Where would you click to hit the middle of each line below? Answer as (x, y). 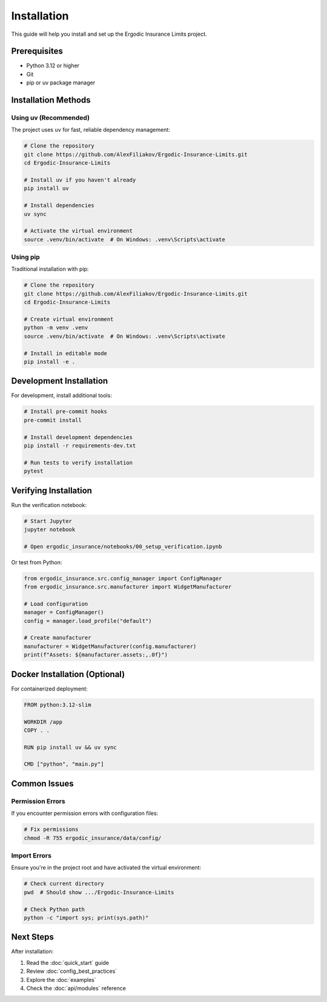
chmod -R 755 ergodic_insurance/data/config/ (93, 838)
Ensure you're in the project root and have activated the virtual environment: (106, 868)
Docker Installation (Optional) (68, 674)
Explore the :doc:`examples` (61, 980)
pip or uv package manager (61, 83)
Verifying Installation (51, 490)
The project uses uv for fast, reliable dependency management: (91, 130)
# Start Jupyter (48, 521)
